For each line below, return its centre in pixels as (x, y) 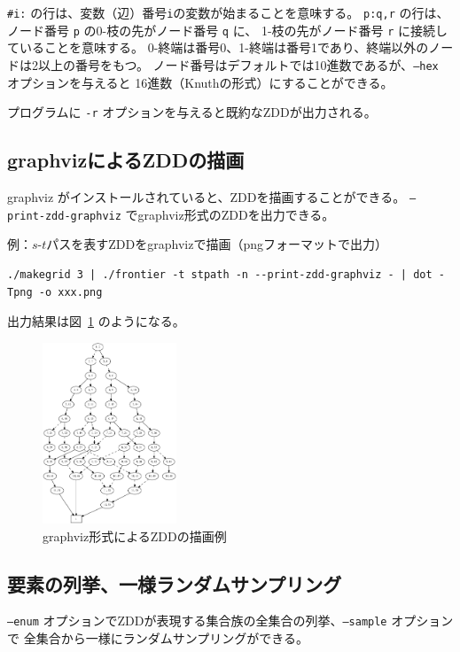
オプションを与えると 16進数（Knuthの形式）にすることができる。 (200, 82)
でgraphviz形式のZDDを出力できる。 (230, 214)
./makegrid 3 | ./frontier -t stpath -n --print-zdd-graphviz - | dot (220, 274)
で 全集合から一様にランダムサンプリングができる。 (158, 637)
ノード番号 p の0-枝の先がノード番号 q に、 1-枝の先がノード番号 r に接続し (228, 30)
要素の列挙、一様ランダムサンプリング (175, 583)
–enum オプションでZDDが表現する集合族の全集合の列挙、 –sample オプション (230, 621)
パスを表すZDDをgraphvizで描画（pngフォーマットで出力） (217, 244)
